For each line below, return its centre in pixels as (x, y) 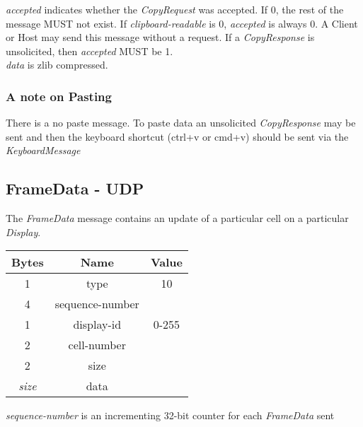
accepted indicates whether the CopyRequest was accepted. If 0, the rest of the (175, 9)
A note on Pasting (59, 96)
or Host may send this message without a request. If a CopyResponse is (160, 37)
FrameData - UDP (75, 188)
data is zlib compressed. (57, 65)
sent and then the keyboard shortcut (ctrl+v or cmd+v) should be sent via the (177, 136)
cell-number (97, 345)
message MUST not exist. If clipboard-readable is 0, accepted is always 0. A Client (182, 23)
